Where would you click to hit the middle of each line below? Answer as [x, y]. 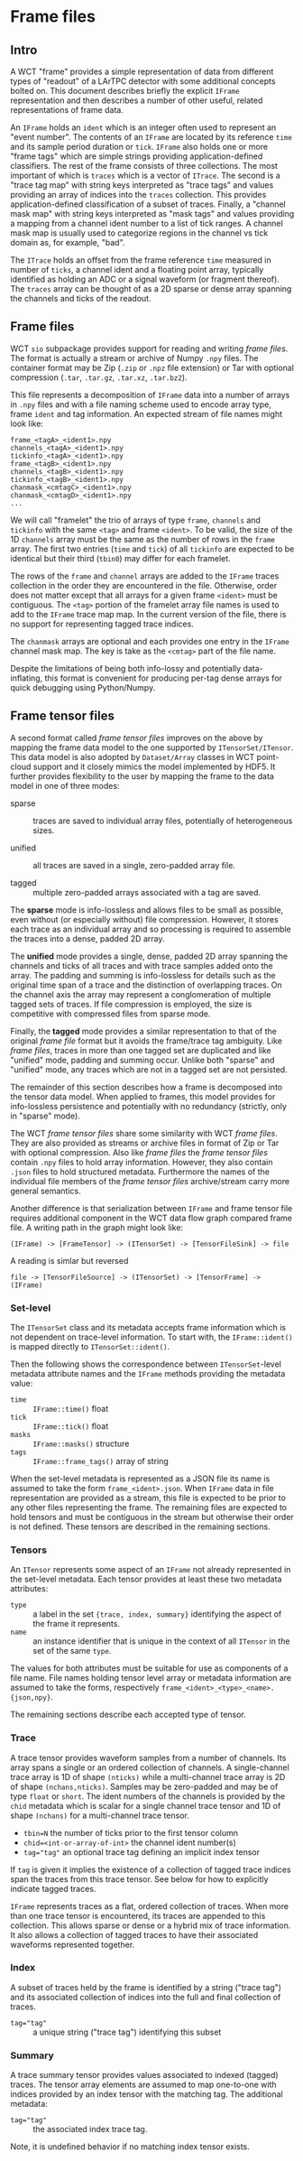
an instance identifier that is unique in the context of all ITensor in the [161, 1641]
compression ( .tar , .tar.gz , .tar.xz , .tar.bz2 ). [99, 377]
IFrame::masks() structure [81, 1443]
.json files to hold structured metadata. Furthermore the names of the [140, 1172]
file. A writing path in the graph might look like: [97, 1227]
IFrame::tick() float [71, 1426]
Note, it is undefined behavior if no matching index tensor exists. [130, 2147]
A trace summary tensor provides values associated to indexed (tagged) [144, 2075]
